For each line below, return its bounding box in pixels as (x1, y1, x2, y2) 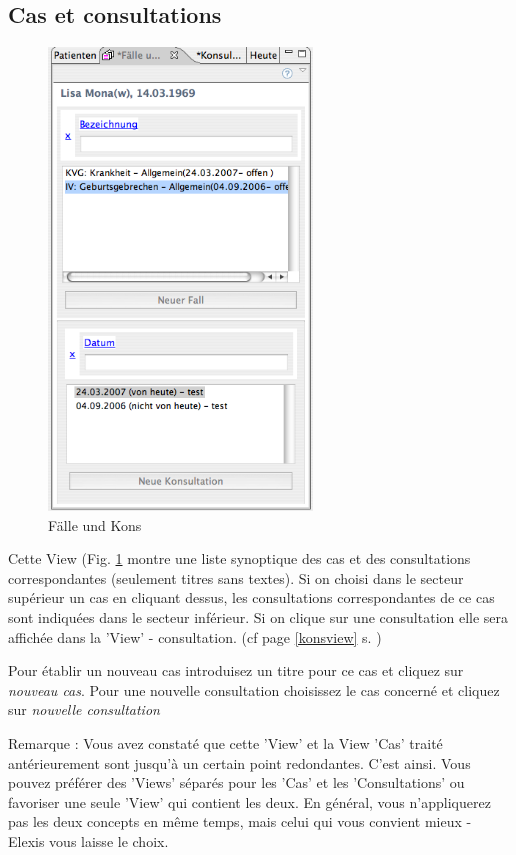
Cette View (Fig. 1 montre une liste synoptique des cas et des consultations (8, 548, 471, 569)
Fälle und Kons (48, 514, 142, 535)
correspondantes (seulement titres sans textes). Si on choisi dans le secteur (8, 567, 464, 588)
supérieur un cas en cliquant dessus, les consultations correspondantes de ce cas (8, 587, 495, 608)
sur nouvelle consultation (8, 699, 160, 720)
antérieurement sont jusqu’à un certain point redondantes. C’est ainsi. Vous (8, 752, 471, 773)
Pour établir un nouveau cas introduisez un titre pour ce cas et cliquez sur (8, 660, 464, 681)
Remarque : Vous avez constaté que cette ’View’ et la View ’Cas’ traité (8, 733, 443, 754)
